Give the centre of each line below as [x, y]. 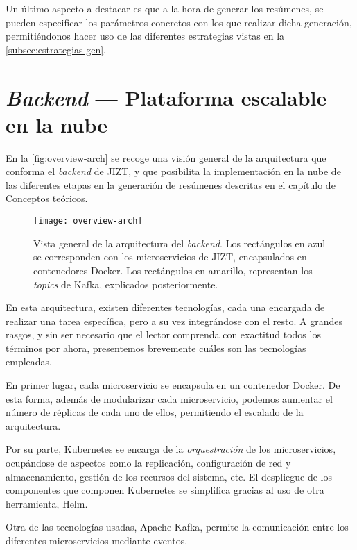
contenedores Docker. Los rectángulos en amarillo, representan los [173, 270]
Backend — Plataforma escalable [166, 97]
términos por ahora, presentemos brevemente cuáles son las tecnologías [156, 348]
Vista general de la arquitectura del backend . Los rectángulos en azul [180, 243]
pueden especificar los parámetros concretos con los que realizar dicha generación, [179, 22]
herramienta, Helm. [47, 503]
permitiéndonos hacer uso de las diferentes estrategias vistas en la [145, 36]
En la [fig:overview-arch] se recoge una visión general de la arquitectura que [166, 157]
